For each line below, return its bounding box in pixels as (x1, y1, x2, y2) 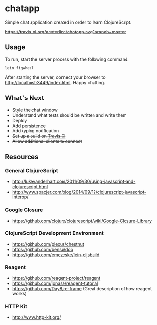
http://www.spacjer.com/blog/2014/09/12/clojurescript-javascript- (12, 189, 147, 195)
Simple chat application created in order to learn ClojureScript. (5, 19, 132, 25)
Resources (5, 152, 39, 161)
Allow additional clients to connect (12, 138, 82, 144)
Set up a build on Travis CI (12, 133, 66, 139)
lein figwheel (5, 65, 34, 70)
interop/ (12, 194, 29, 200)
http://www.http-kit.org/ (12, 314, 61, 320)
